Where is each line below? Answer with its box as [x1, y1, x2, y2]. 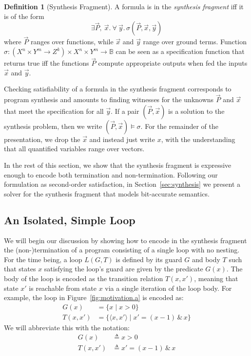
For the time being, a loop [4, 254, 82, 264]
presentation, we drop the [4, 134, 80, 144]
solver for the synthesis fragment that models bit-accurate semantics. [4, 188, 210, 198]
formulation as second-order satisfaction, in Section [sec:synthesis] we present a [4, 179, 240, 189]
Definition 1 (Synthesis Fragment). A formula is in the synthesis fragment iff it [4, 1, 244, 11]
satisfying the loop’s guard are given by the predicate [44, 264, 203, 274]
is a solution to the [168, 106, 225, 116]
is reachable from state [29, 283, 97, 293]
